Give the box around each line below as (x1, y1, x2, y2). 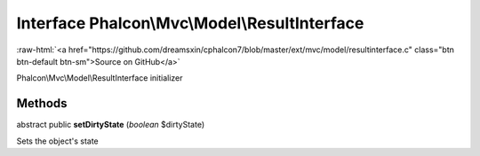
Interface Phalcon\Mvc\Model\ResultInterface (16, 13, 364, 33)
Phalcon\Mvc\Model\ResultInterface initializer (16, 73, 183, 83)
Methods (16, 96, 68, 111)
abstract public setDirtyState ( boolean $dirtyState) (16, 120, 204, 130)
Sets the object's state (16, 136, 99, 146)
